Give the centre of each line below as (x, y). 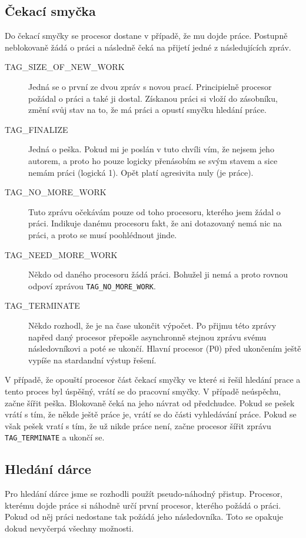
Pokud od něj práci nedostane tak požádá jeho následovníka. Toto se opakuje (144, 517)
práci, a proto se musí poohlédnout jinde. (103, 234)
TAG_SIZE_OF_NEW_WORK (65, 67)
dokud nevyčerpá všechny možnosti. (69, 528)
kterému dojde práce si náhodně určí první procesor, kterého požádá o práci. (143, 505)
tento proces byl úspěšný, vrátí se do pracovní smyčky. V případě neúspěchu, (143, 391)
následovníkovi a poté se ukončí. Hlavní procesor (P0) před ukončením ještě (165, 348)
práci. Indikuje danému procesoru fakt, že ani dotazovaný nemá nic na (155, 223)
